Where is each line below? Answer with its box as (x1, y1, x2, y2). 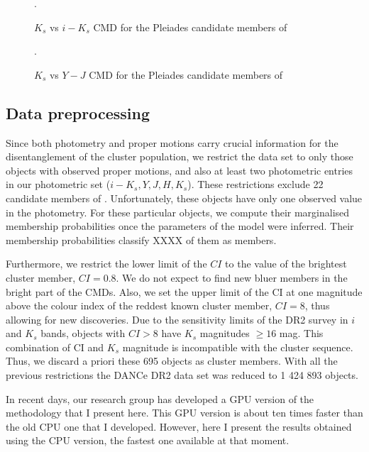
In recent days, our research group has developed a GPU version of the (6, 391, 314, 406)
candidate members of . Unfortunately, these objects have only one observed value (6, 190, 363, 205)
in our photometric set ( (6, 177, 111, 192)
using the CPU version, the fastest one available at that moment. (6, 433, 290, 448)
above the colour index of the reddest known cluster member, (6, 298, 272, 313)
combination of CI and (6, 339, 104, 354)
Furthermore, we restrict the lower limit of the (6, 256, 207, 271)
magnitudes (199, 326, 250, 341)
